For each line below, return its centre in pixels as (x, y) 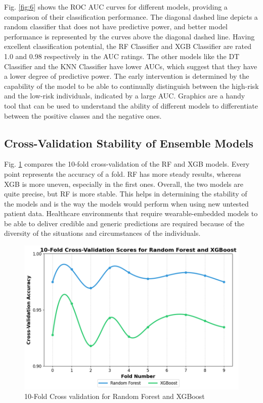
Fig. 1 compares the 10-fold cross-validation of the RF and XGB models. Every (127, 164)
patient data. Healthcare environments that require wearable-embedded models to (131, 213)
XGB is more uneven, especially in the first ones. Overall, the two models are (124, 184)
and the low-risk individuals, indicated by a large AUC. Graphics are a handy (125, 96)
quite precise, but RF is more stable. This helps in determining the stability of (126, 194)
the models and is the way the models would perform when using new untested (126, 203)
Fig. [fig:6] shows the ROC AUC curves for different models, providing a (116, 7)
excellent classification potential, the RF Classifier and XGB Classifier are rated (128, 46)
